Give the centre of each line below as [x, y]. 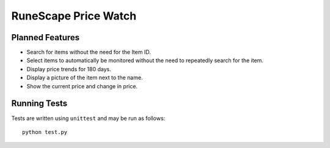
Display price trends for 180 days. [69, 69]
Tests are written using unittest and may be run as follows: [88, 118]
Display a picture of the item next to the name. [85, 78]
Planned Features [46, 37]
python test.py [45, 132]
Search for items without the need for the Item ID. [89, 52]
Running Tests [39, 104]
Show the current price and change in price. [82, 86]
